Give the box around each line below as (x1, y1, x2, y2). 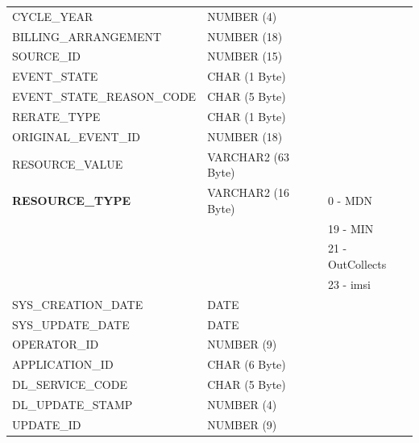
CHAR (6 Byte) (207, 356, 286, 373)
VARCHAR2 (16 (207, 184, 290, 201)
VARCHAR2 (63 (207, 148, 290, 165)
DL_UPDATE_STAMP (12, 395, 133, 412)
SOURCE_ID (12, 48, 81, 65)
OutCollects (327, 255, 387, 272)
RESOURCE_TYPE (12, 191, 131, 208)
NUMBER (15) (207, 48, 283, 65)
